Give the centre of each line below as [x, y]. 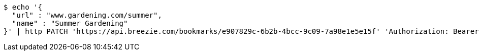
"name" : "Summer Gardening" [70, 23]
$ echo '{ [23, 7]
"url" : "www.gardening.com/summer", [87, 15]
